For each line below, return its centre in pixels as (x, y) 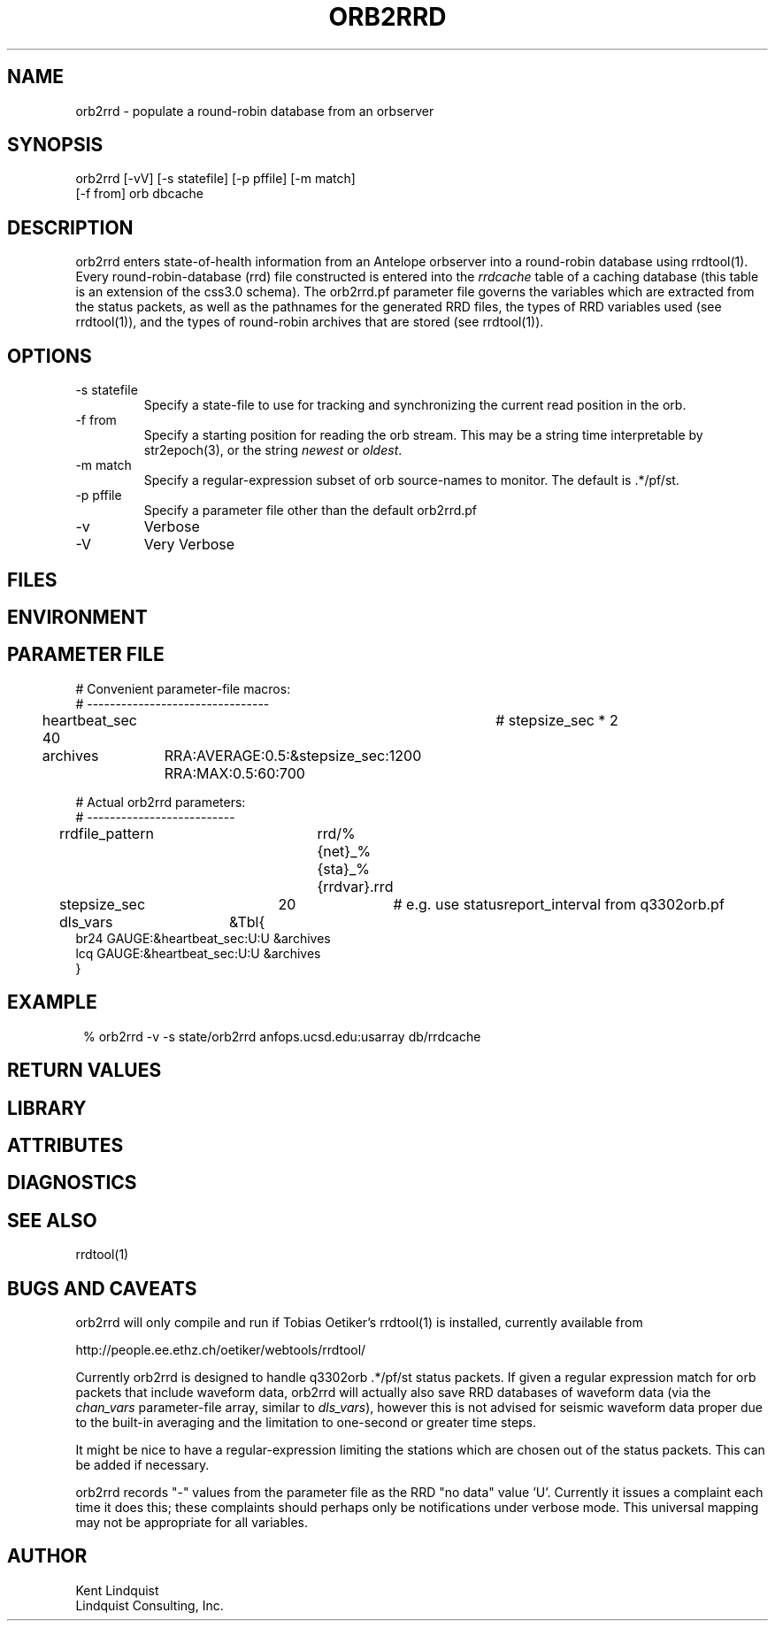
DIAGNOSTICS (72, 1183)
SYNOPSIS (55, 145)
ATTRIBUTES (65, 1145)
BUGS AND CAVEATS (102, 1288)
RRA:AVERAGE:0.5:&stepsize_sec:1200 (293, 755)
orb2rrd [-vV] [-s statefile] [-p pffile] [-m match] (215, 179)
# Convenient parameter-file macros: (183, 688)
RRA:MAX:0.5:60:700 (234, 773)
